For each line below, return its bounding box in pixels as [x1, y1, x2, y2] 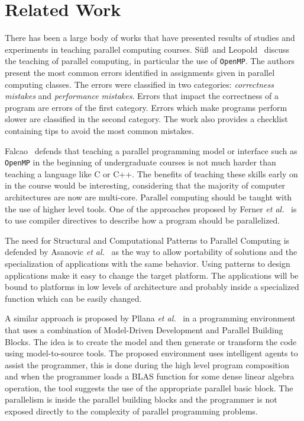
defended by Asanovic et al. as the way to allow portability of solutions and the [5, 245, 297, 258]
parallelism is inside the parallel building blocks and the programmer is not [5, 393, 277, 406]
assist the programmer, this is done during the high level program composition [5, 358, 289, 371]
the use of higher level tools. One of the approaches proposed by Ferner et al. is [5, 202, 297, 215]
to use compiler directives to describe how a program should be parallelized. [5, 214, 280, 227]
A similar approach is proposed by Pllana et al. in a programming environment [5, 312, 296, 324]
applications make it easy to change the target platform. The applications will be [5, 269, 299, 281]
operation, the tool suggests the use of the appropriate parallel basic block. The [5, 381, 293, 394]
